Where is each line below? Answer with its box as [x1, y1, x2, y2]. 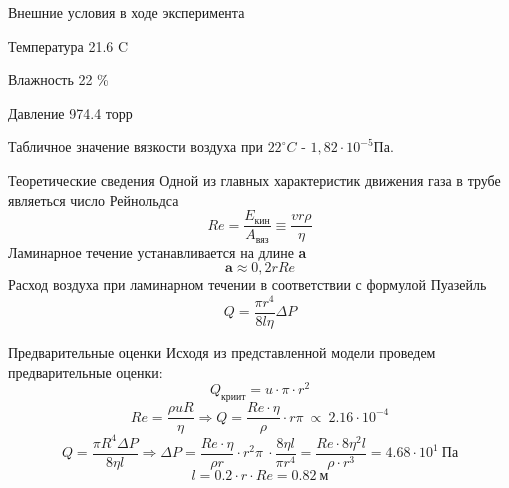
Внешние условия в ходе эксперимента [8, 2, 245, 22]
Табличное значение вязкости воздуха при [8, 136, 263, 157]
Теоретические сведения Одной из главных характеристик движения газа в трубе [8, 169, 501, 190]
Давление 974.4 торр [8, 102, 133, 123]
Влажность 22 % [8, 69, 109, 90]
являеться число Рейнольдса [8, 189, 179, 210]
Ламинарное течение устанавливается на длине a [8, 241, 307, 262]
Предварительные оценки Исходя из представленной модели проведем [8, 342, 436, 362]
